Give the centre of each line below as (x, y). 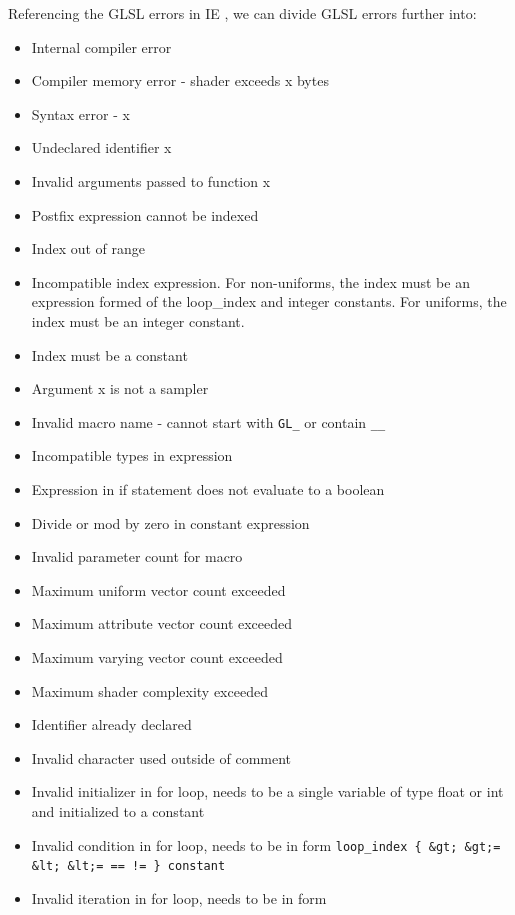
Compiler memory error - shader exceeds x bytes (180, 80)
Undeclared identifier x (101, 147)
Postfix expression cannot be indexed (145, 214)
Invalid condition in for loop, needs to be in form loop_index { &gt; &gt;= (266, 844)
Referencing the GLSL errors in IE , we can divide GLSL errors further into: (242, 13)
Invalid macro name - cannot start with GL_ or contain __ (208, 421)
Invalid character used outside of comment (161, 757)
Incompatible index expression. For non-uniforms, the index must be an (250, 281)
